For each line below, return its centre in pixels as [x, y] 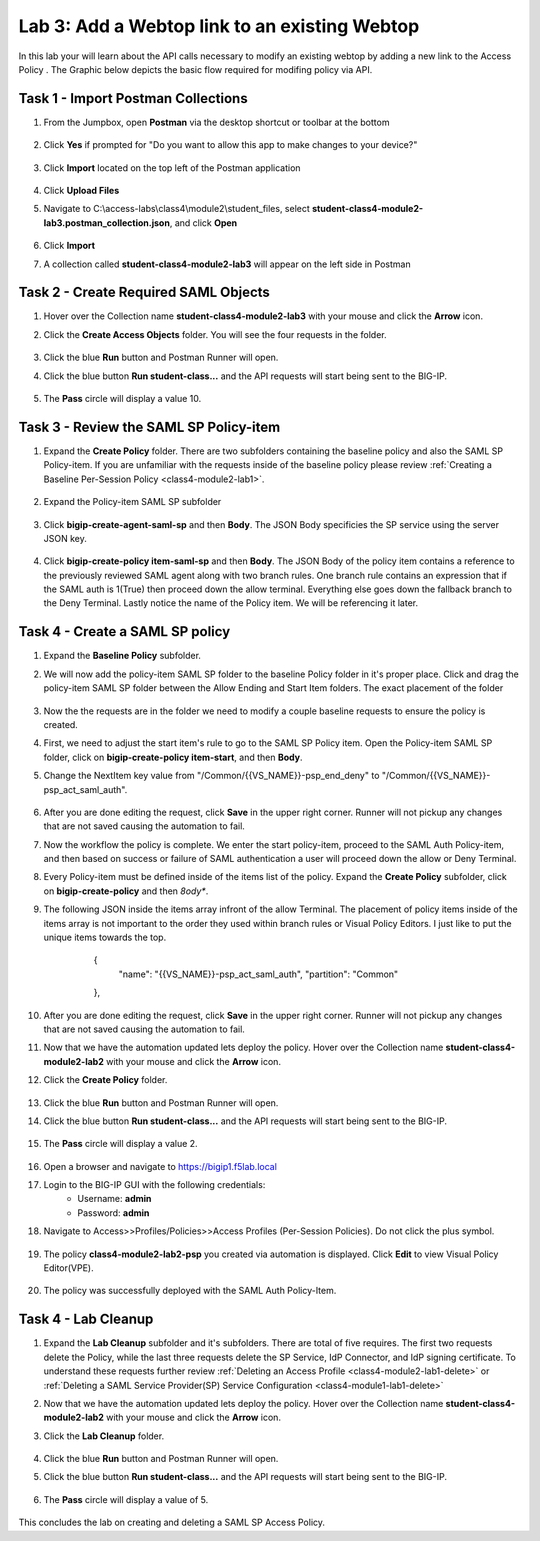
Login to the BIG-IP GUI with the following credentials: [154, 1185]
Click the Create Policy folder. [105, 1080]
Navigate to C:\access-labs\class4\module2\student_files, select [176, 209]
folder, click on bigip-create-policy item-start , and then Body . [173, 757]
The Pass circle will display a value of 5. [126, 1499]
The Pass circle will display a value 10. [122, 399]
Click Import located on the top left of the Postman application [172, 167]
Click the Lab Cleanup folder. [104, 1436]
